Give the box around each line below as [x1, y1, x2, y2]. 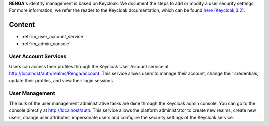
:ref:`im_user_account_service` [21, 34, 85, 40]
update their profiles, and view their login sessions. [9, 77, 114, 83]
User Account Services [9, 53, 67, 60]
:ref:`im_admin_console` [21, 40, 71, 47]
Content [9, 20, 35, 29]
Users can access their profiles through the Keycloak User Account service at [9, 63, 169, 69]
